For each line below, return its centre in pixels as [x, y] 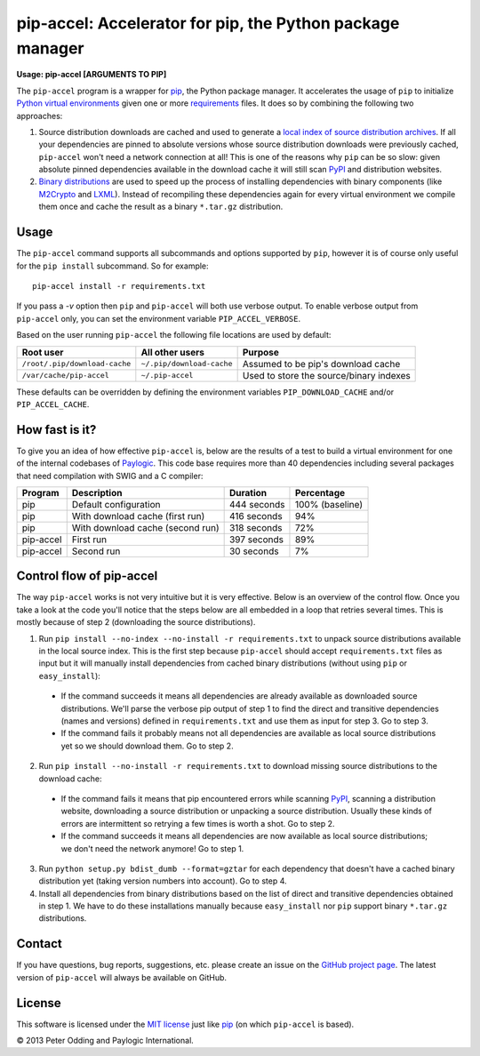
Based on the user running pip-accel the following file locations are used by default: [174, 335]
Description [97, 492]
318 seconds [256, 527]
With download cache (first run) [138, 516]
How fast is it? [56, 430]
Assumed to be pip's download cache [321, 364]
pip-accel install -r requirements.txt [119, 286]
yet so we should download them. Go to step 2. [148, 746]
